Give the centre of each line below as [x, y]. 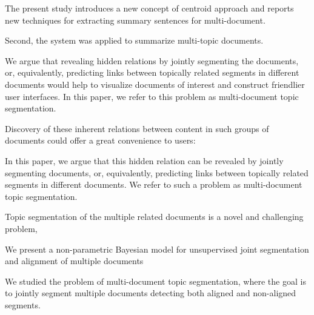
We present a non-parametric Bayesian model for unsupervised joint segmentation [157, 249]
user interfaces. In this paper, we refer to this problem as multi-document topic [152, 96]
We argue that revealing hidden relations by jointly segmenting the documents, [152, 60]
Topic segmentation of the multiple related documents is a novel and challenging [154, 217]
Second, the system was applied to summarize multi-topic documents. [134, 40]
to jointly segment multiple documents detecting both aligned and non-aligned [151, 293]
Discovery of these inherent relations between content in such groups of [137, 128]
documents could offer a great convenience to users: [100, 140]
